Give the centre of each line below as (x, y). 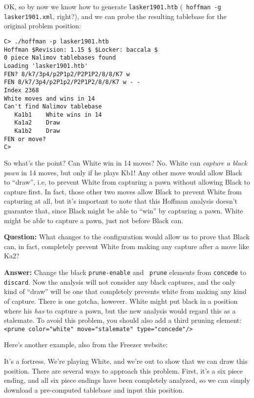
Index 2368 (21, 90)
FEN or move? (25, 139)
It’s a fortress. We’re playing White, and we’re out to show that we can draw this (126, 361)
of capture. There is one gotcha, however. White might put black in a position (121, 301)
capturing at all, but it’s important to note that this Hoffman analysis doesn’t (121, 201)
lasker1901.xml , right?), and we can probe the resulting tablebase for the (115, 16)
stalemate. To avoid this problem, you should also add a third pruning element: (123, 320)
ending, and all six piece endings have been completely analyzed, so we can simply (127, 380)
